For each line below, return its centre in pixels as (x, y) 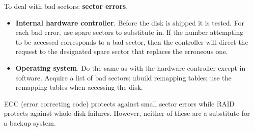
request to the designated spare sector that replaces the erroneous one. (122, 51)
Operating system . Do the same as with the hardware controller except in (130, 67)
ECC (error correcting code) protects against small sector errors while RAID (119, 103)
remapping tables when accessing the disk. (79, 87)
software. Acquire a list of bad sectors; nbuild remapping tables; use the (124, 77)
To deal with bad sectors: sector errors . (66, 6)
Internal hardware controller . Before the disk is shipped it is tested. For (130, 22)
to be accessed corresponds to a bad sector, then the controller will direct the (132, 41)
